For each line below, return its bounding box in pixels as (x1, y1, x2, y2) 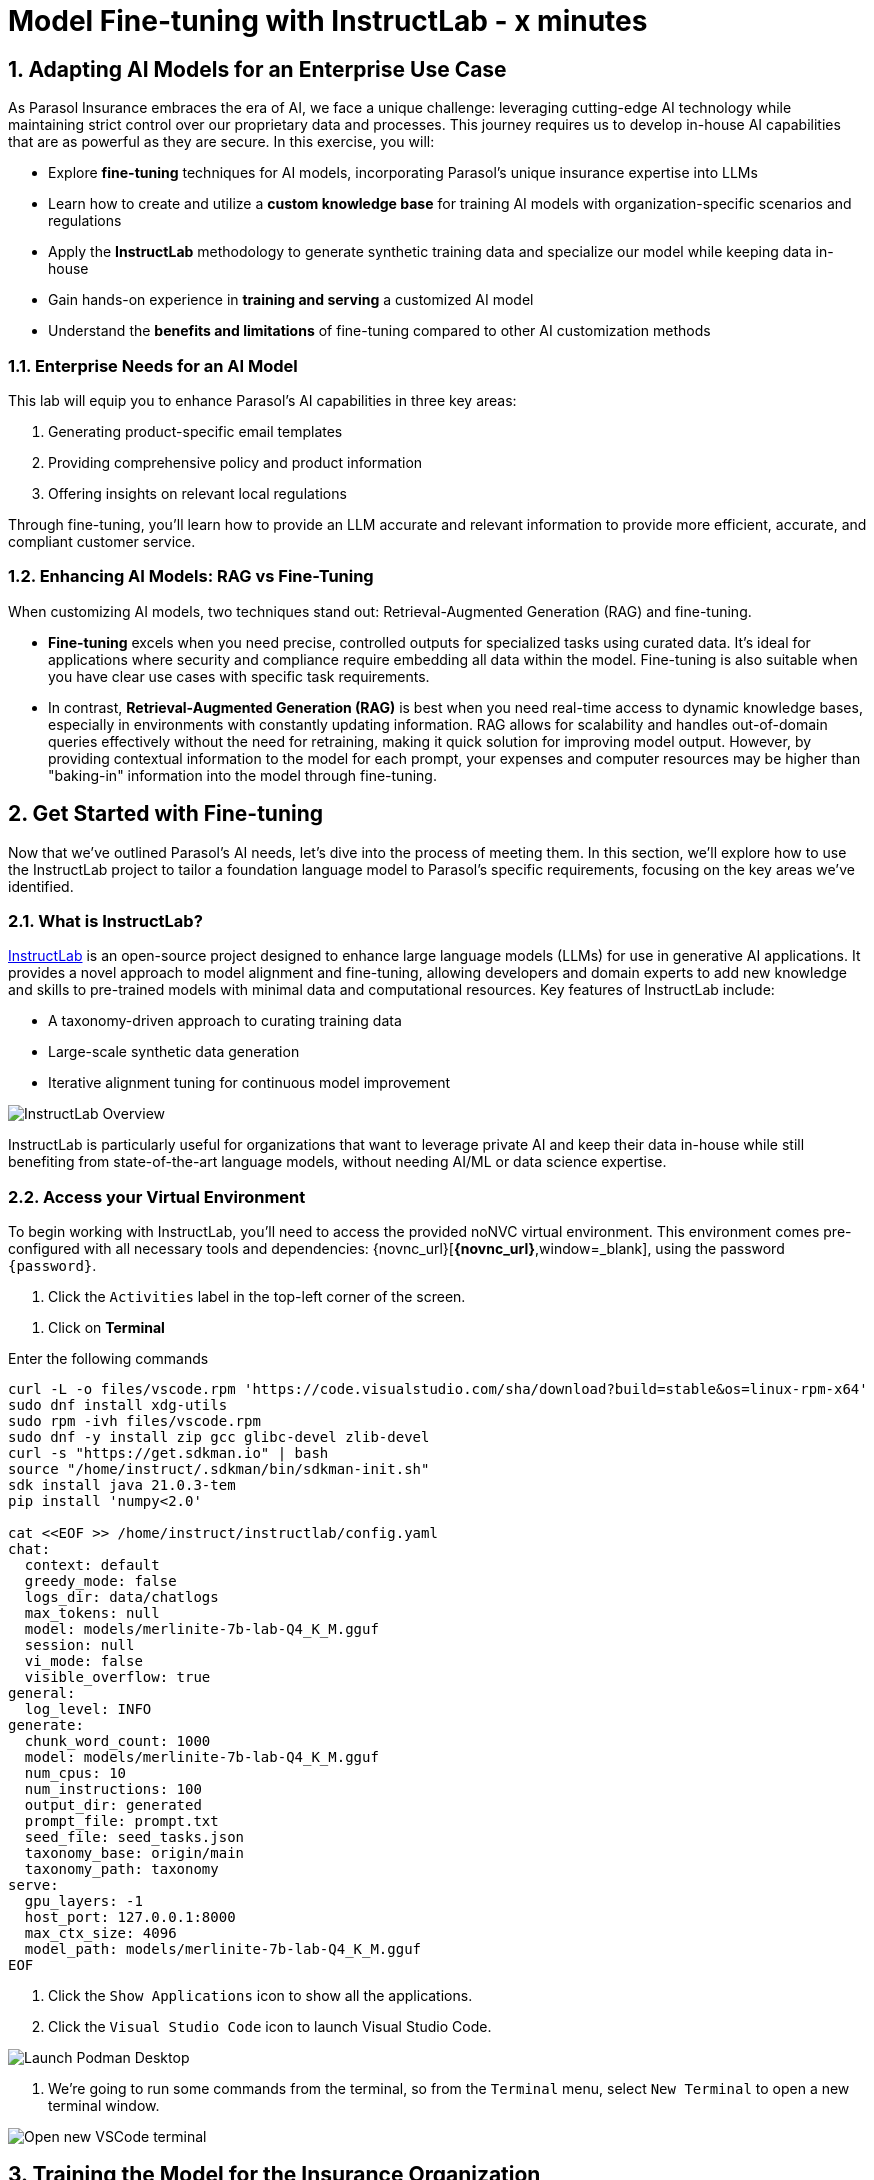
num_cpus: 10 (24, 1765, 127, 1782)
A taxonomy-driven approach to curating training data (48, 1012, 402, 1030)
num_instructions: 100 (24, 1781, 202, 1798)
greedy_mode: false (24, 1573, 177, 1590)
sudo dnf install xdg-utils (8, 1397, 228, 1414)
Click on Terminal (48, 1319, 165, 1337)
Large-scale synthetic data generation (48, 1043, 300, 1061)
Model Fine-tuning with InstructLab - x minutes (8, 4, 648, 38)
